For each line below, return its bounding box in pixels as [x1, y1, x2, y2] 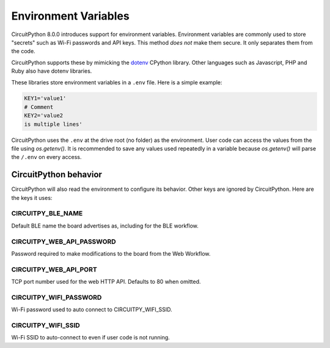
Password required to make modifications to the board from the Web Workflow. [11, 250, 211, 257]
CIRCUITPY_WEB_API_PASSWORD [11, 237, 116, 246]
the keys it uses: [11, 194, 53, 201]
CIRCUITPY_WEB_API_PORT [11, 265, 97, 273]
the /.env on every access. [11, 154, 82, 161]
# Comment [24, 103, 54, 110]
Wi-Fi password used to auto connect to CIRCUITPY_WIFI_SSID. [11, 306, 172, 313]
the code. [11, 48, 36, 55]
